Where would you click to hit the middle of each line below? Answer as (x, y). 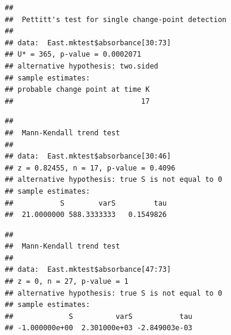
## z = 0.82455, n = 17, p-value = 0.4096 (90, 168)
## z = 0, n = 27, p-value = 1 (67, 282)
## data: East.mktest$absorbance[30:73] (88, 43)
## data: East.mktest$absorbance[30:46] (88, 156)
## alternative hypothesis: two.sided (82, 66)
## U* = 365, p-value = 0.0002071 (73, 55)
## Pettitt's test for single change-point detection (116, 19)
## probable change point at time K (77, 90)
